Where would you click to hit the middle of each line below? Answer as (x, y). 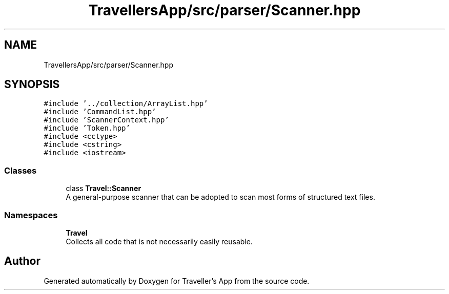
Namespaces (31, 215)
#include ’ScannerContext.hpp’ (106, 120)
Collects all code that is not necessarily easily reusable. (159, 241)
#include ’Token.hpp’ (87, 128)
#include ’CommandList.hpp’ (100, 112)
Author (22, 261)
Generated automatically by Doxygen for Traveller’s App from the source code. (177, 281)
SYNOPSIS (32, 85)
